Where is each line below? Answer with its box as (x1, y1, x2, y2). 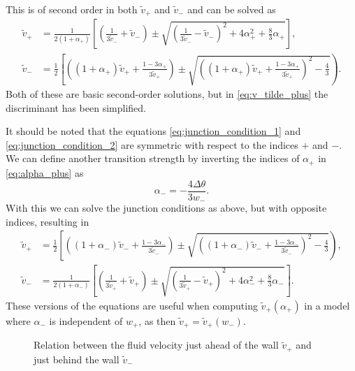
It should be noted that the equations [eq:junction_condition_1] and (6, 124, 301, 138)
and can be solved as (187, 2, 276, 16)
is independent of (49, 313, 123, 328)
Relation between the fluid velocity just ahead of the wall (34, 337, 279, 352)
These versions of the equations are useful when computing (6, 298, 258, 312)
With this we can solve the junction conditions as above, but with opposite (6, 201, 327, 215)
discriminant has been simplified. (6, 100, 146, 115)
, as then (138, 313, 176, 328)
